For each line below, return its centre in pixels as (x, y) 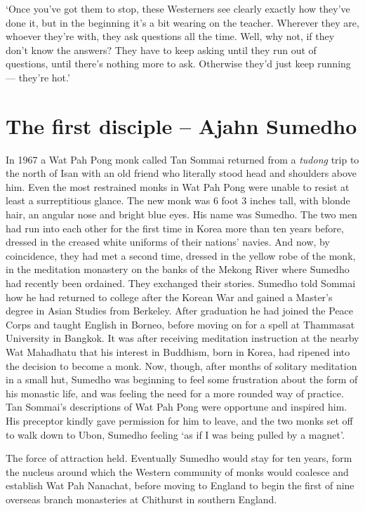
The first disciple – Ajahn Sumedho (181, 125)
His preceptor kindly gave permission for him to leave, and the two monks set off (179, 420)
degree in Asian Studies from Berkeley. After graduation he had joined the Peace (180, 311)
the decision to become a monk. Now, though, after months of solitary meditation (181, 365)
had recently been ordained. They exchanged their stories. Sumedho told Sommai (181, 283)
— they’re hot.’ (38, 77)
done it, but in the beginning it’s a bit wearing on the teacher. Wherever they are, (182, 22)
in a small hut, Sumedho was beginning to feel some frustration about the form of (182, 379)
